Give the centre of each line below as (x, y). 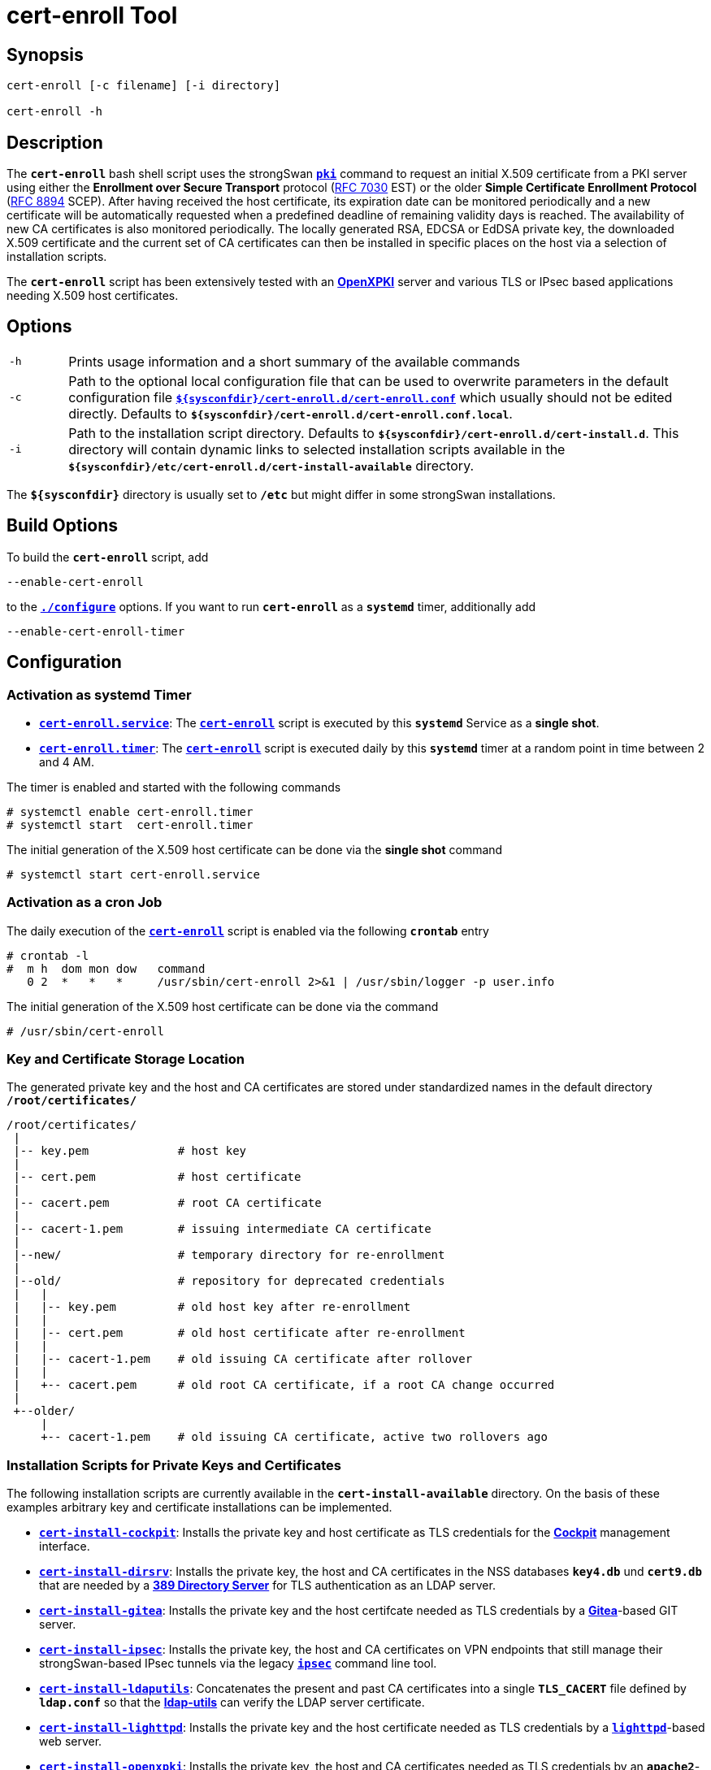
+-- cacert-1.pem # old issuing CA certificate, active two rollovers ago (294, 1437)
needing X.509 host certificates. (93, 296)
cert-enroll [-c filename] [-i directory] (144, 86)
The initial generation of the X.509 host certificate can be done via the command (223, 1006)
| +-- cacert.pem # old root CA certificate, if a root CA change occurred (284, 1385)
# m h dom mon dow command (106, 968)
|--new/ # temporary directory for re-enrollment (229, 1255)
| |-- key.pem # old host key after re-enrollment (212, 1307)
